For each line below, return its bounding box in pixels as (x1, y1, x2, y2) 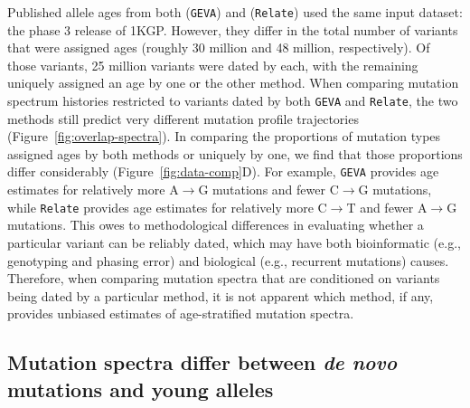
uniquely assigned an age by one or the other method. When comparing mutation (7, 73, 459, 92)
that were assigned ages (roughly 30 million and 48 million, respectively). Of (7, 38, 430, 57)
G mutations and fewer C (198, 180, 339, 199)
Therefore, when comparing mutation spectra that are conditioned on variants (7, 269, 440, 288)
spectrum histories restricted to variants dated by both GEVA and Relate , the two (7, 91, 458, 110)
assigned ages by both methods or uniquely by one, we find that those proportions (7, 144, 463, 163)
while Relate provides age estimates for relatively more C (7, 197, 327, 216)
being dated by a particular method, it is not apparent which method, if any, (7, 286, 434, 305)
